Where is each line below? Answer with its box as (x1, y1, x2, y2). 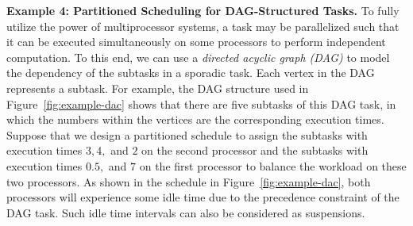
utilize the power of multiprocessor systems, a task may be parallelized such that (6, 17, 399, 34)
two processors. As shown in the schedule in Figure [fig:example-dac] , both (6, 173, 371, 190)
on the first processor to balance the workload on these (139, 157, 407, 174)
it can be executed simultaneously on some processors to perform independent (6, 33, 386, 50)
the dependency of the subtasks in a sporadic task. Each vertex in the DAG (6, 64, 375, 81)
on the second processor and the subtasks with (141, 142, 369, 159)
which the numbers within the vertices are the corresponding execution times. (6, 111, 384, 128)
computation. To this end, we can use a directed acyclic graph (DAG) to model (6, 48, 390, 65)
